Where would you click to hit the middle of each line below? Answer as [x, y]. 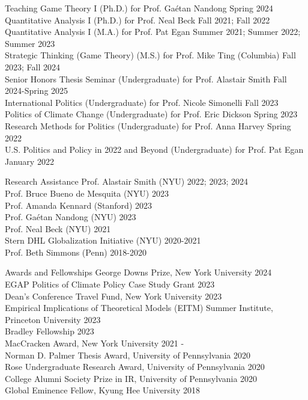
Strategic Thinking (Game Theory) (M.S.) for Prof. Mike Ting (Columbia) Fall [150, 55]
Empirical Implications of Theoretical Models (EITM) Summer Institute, [139, 308]
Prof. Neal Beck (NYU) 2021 [58, 228]
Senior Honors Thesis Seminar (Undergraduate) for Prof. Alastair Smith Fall [146, 78]
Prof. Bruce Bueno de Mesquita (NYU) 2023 [87, 193]
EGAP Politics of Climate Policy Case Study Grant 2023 [110, 284]
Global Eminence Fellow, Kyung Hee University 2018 [102, 390]
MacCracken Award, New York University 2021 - [95, 343]
